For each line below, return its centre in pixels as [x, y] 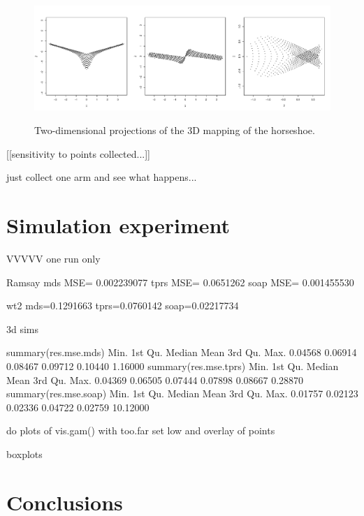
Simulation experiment [118, 225]
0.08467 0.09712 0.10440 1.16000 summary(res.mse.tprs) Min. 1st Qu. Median [173, 366]
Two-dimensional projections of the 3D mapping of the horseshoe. [175, 130]
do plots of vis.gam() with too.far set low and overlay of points [141, 430]
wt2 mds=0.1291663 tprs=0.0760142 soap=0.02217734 [123, 305]
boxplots [24, 454]
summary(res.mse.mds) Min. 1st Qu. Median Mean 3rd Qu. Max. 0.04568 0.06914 [182, 352]
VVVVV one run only [53, 258]
